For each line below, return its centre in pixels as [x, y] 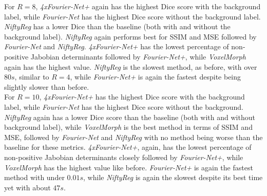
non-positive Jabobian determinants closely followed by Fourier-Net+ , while [124, 157]
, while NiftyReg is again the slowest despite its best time [173, 177]
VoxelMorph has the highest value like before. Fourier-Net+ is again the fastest [129, 167]
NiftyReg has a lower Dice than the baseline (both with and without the [117, 26]
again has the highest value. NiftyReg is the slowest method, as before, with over [131, 66]
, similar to [32, 77]
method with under [34, 177]
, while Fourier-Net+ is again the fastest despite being [156, 77]
